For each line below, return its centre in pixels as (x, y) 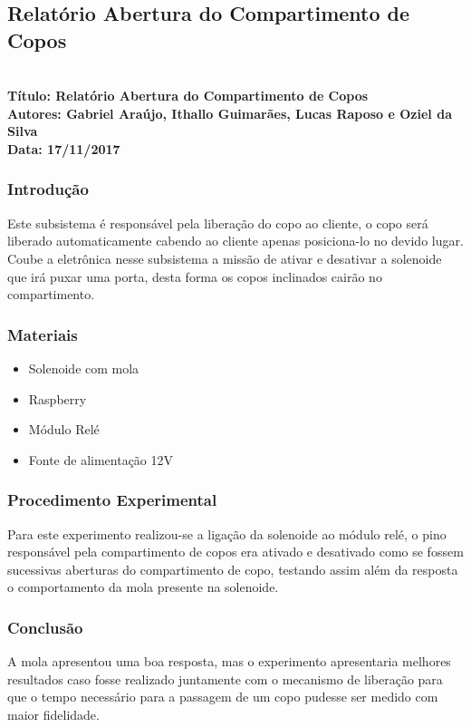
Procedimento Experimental (112, 500)
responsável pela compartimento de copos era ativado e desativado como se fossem (235, 552)
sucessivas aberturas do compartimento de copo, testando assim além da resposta (233, 569)
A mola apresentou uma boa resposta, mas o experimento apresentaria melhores (229, 661)
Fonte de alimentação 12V (101, 459)
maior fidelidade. (53, 714)
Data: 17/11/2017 (64, 148)
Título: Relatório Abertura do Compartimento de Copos (188, 96)
